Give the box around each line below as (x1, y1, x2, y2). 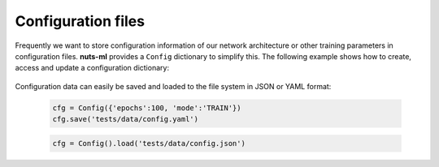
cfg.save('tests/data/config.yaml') (52, 114, 199, 124)
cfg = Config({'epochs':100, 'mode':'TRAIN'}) (52, 103, 241, 113)
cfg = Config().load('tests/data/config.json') (52, 139, 246, 148)
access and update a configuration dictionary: (15, 63, 170, 73)
